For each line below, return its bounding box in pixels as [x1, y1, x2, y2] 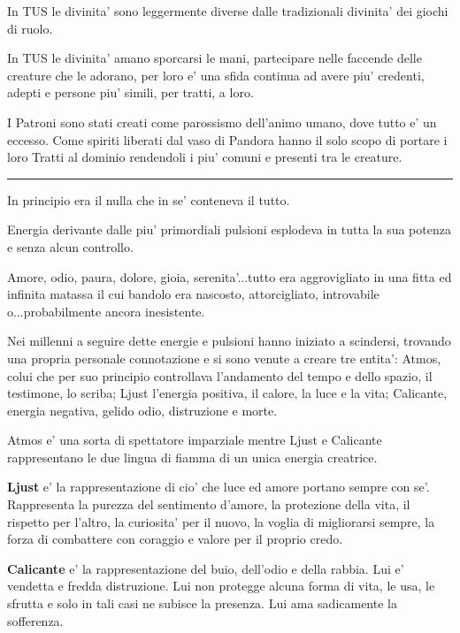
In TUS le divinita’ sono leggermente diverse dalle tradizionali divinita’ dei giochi [7, 2, 448, 19]
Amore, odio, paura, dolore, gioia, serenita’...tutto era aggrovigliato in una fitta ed [7, 267, 452, 286]
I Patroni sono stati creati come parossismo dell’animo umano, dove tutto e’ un [7, 112, 437, 131]
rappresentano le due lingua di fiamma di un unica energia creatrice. [7, 447, 378, 466]
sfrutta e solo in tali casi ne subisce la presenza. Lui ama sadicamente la [7, 594, 397, 613]
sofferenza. [7, 611, 64, 629]
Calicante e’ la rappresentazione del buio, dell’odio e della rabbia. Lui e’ [7, 559, 404, 577]
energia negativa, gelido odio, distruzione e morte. [7, 400, 278, 419]
